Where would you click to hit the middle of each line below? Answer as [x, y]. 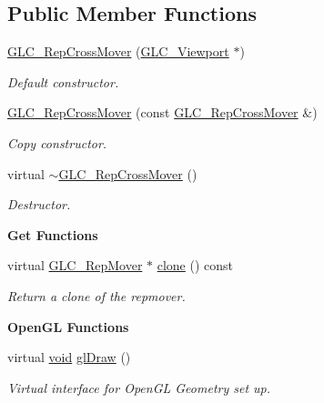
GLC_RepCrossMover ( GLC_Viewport [118, 51]
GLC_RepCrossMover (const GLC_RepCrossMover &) [162, 112]
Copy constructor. [57, 142]
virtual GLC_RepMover [75, 265]
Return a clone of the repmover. [96, 295]
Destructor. [39, 204]
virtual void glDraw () [69, 357]
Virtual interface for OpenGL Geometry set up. [139, 387]
